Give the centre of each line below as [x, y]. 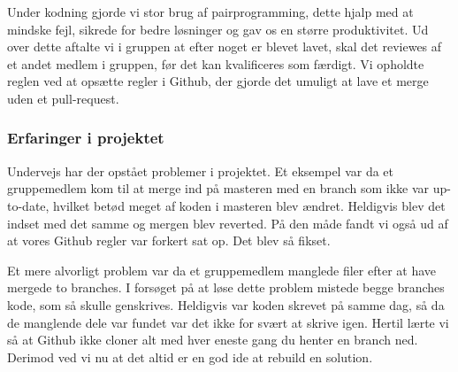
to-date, [28, 205]
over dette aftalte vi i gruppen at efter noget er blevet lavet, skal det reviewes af [225, 46]
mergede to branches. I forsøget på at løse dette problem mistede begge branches [226, 287]
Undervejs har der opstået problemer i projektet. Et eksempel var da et [201, 170]
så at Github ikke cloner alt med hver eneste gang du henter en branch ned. [213, 340]
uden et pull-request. [63, 98]
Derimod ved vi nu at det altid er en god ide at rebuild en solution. [190, 356]
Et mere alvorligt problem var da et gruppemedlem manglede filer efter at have [222, 270]
